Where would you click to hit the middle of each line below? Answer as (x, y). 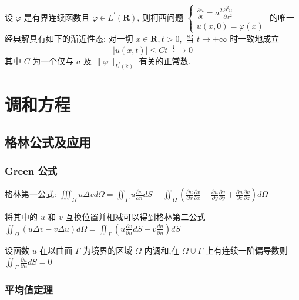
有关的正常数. (165, 60)
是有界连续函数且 (57, 17)
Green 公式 (31, 170)
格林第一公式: (31, 194)
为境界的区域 (108, 250)
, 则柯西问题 (160, 17)
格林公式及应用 (48, 141)
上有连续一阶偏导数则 (246, 250)
